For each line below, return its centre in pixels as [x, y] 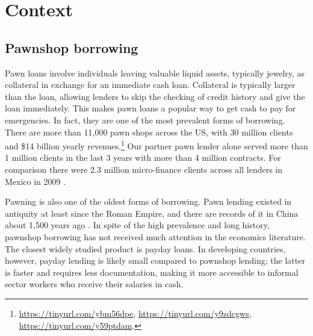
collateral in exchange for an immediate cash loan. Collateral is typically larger [150, 85]
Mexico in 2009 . [36, 181]
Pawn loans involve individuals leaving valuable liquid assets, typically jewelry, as [155, 73]
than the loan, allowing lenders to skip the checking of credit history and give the [155, 96]
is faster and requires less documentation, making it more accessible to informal [152, 272]
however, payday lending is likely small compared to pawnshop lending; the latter [155, 260]
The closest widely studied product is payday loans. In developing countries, [145, 248]
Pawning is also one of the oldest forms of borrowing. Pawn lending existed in [148, 201]
